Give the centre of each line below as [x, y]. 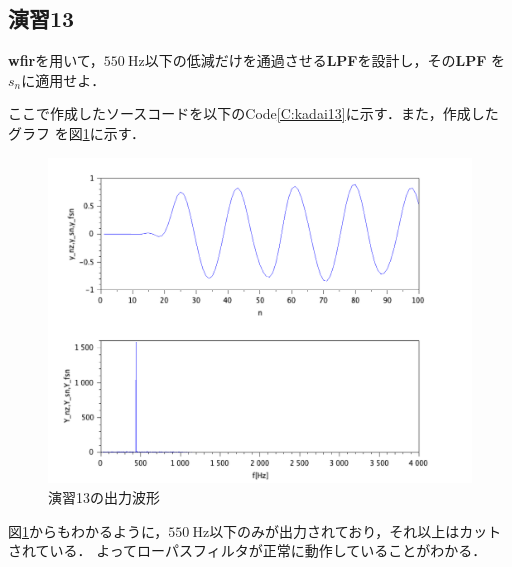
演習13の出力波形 [104, 497]
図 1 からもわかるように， [88, 530]
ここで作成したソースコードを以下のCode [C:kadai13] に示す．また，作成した [253, 113]
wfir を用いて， [56, 60]
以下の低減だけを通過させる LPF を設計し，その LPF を [324, 60]
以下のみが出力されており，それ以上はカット [355, 530]
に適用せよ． [63, 79]
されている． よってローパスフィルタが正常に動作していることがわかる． [247, 550]
